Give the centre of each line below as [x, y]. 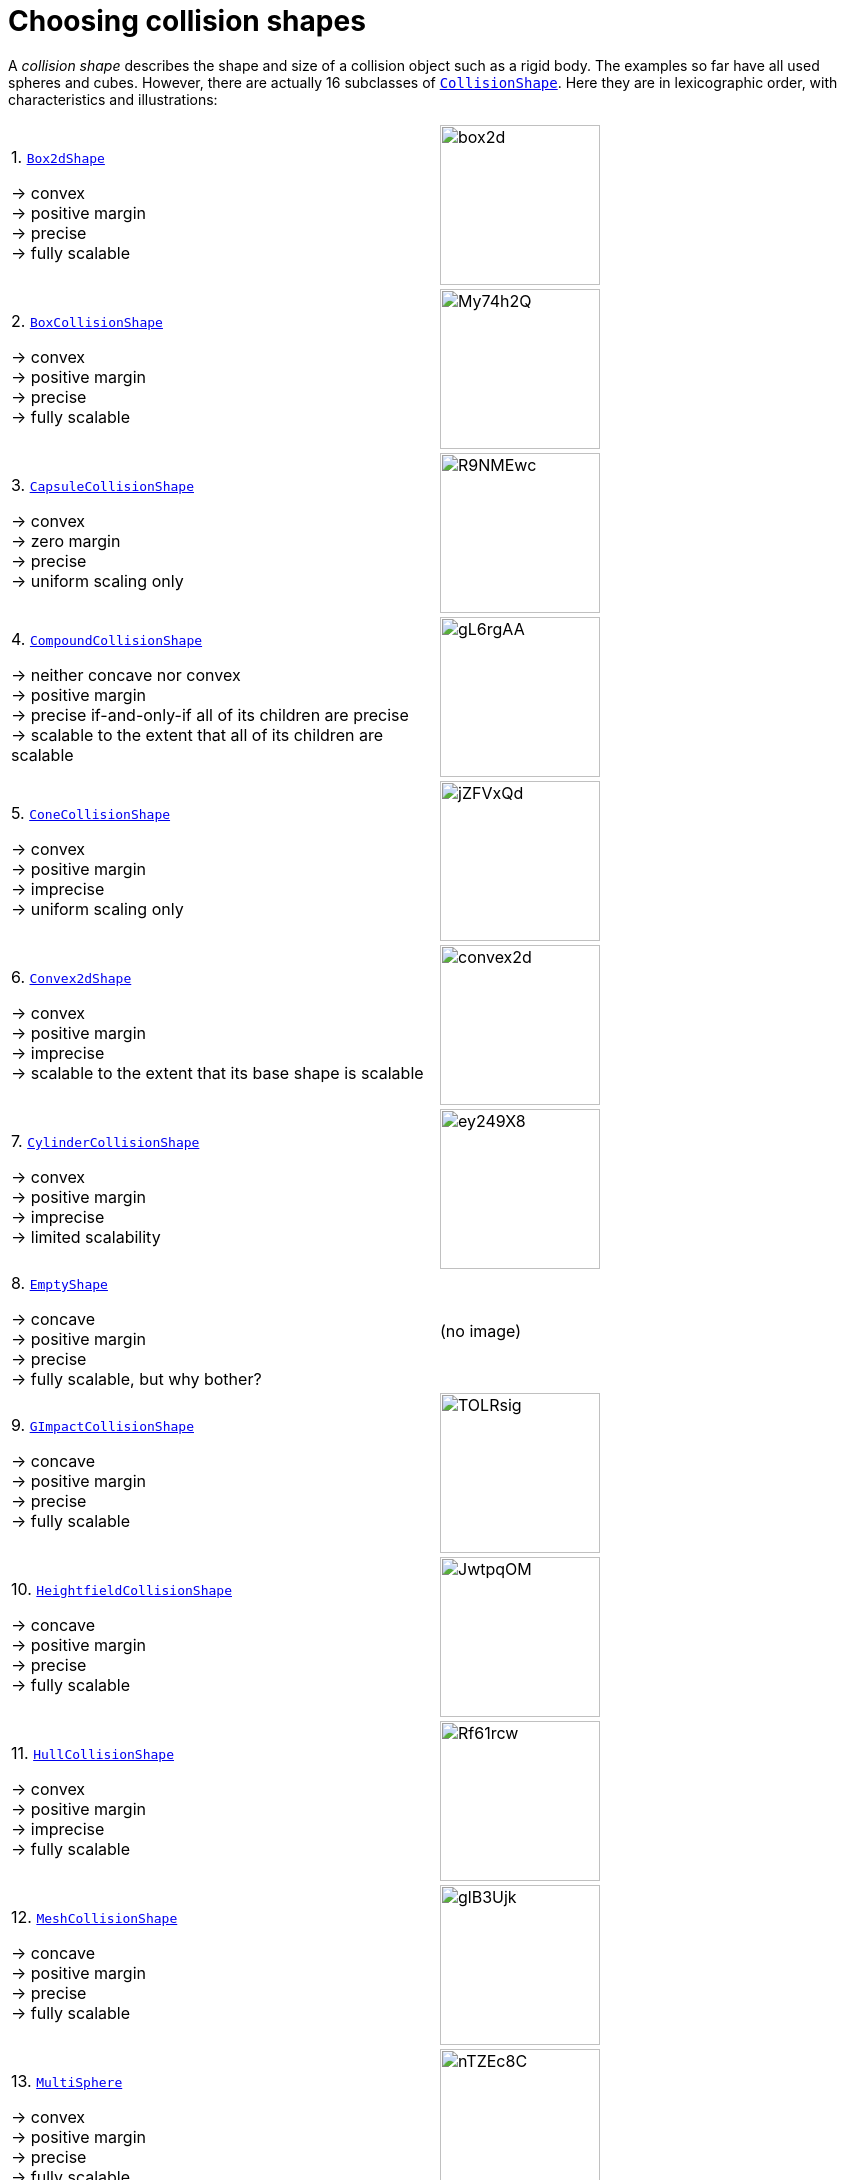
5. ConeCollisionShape [91, 812]
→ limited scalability [86, 1236]
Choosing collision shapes [187, 21]
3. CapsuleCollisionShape [103, 484]
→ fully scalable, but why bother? [136, 1378]
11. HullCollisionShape [93, 1752]
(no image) [481, 1330]
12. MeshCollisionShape [94, 1916]
